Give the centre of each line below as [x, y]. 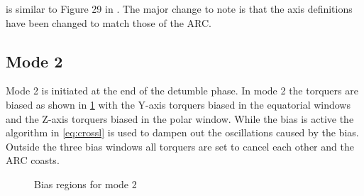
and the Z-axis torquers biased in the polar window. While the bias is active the [180, 118]
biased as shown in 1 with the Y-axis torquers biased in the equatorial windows [178, 104]
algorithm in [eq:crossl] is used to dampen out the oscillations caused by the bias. [182, 132]
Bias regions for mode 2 [86, 184]
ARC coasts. [33, 160]
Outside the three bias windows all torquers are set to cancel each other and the [180, 146]
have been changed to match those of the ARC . [109, 22]
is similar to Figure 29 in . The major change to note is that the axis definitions [179, 9]
